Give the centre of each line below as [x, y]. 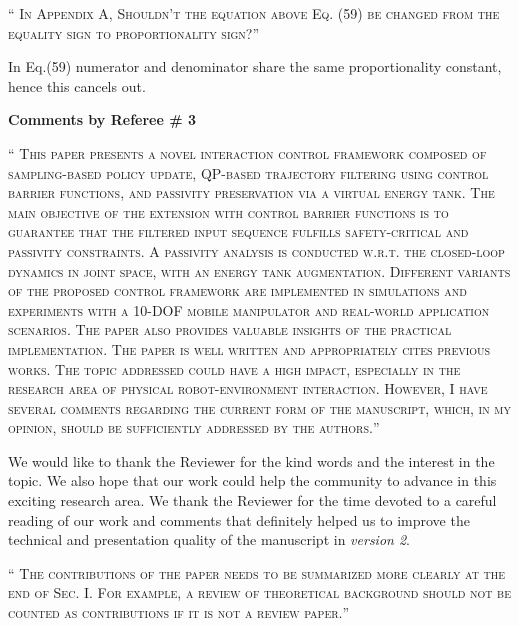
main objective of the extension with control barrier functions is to [228, 211]
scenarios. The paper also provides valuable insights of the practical [230, 329]
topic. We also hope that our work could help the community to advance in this [252, 480]
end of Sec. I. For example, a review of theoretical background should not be [259, 592]
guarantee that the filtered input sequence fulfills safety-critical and [238, 231]
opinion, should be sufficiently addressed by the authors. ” [194, 427]
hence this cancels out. [77, 85]
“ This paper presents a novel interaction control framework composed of [247, 152]
